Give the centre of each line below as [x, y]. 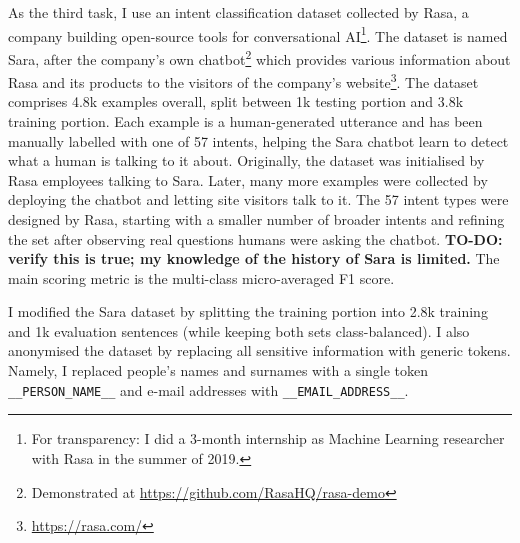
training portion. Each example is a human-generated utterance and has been [245, 120]
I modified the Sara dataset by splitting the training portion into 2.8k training [248, 311]
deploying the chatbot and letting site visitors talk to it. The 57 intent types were [258, 199]
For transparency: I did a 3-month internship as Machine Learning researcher [268, 438]
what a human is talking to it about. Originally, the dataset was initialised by [246, 160]
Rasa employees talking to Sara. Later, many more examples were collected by [248, 179]
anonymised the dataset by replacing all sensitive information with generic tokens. [259, 350]
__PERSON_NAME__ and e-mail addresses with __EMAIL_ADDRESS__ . [208, 389]
